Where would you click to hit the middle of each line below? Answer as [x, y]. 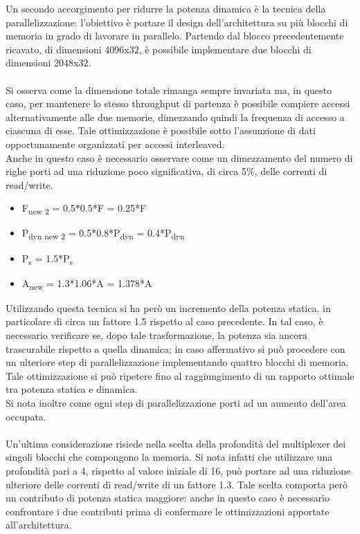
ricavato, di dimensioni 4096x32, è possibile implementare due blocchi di [159, 49]
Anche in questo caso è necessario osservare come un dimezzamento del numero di [179, 157]
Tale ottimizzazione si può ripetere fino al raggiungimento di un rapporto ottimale [180, 375]
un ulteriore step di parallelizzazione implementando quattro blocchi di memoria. [177, 362]
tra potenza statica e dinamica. [72, 389]
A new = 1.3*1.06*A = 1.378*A [87, 284]
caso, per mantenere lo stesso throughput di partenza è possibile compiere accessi [178, 103]
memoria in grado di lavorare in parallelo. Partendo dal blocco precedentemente [175, 36]
